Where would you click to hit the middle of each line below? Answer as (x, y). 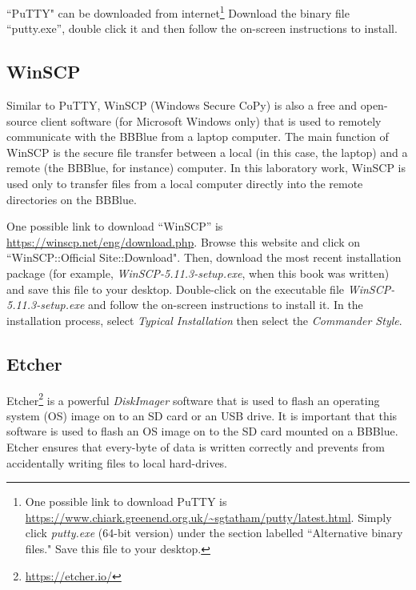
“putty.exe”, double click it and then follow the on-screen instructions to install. (202, 28)
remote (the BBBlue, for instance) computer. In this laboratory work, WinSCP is (206, 168)
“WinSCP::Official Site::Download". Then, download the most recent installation (204, 257)
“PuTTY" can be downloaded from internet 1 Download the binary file (178, 12)
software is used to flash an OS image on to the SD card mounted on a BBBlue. (202, 431)
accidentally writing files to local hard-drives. (117, 462)
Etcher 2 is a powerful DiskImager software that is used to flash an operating (193, 399)
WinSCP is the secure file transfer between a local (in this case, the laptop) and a (207, 152)
